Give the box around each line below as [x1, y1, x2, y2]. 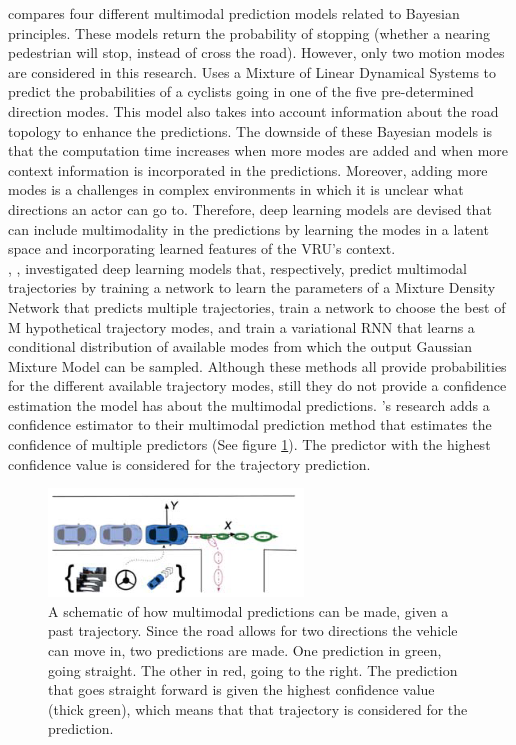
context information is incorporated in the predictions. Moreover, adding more [8, 159, 488, 180]
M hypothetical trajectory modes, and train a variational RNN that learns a [8, 316, 475, 337]
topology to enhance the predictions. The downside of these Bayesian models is [8, 120, 493, 141]
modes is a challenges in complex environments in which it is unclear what [8, 179, 464, 200]
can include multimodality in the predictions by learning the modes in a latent [8, 218, 489, 239]
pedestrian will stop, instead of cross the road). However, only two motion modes [8, 42, 505, 63]
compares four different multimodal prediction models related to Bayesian [8, 3, 460, 23]
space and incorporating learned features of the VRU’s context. [8, 238, 396, 259]
